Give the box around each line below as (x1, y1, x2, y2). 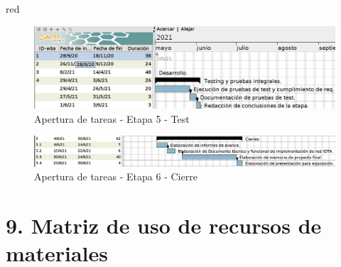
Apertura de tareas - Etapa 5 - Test (34, 111, 190, 126)
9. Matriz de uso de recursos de (6, 210, 322, 239)
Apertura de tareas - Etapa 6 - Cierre (34, 169, 197, 184)
